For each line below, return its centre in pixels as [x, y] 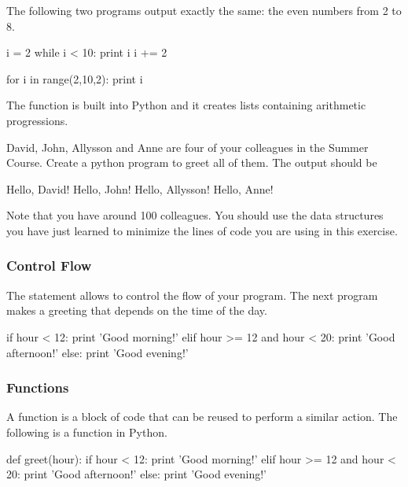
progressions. [37, 120]
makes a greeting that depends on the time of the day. [137, 310]
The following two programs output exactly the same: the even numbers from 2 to [204, 10]
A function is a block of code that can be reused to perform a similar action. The [202, 417]
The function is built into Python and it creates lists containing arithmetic [186, 105]
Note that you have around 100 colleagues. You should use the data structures [195, 215]
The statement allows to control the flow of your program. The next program [192, 295]
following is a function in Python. [87, 432]
